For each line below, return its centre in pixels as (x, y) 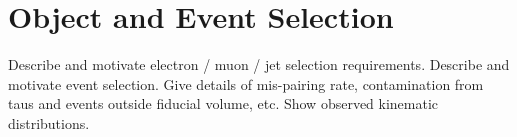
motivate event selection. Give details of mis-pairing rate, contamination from (246, 83)
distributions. (49, 122)
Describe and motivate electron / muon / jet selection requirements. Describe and (259, 64)
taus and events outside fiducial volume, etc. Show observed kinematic (223, 103)
